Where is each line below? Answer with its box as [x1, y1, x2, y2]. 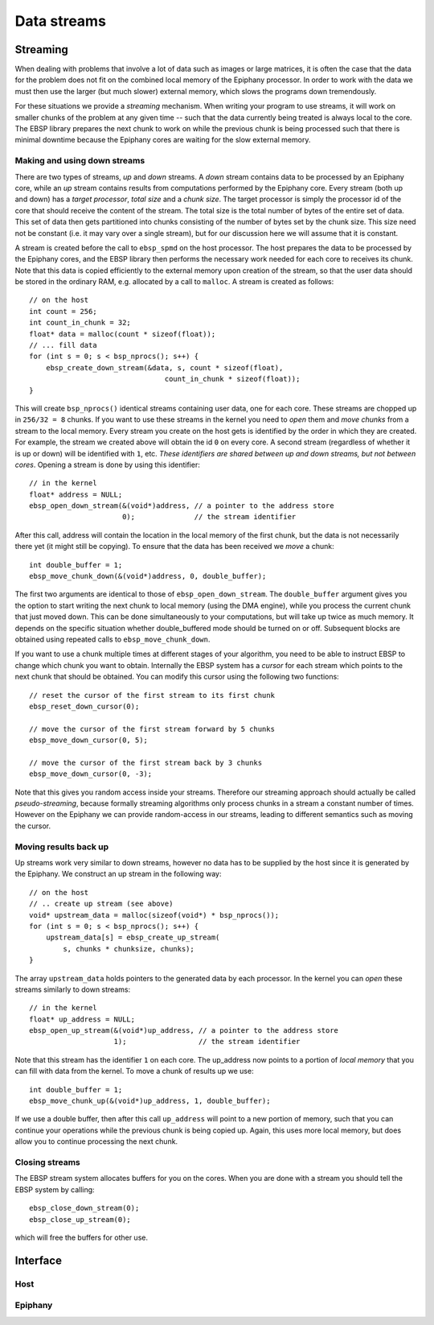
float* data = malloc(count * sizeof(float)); [29, 329, 216, 338]
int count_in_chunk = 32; [29, 318, 132, 328]
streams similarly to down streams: [14, 984, 131, 994]
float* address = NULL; [29, 489, 123, 499]
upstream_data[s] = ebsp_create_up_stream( [45, 933, 220, 942]
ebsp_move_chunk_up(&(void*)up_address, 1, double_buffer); [29, 1096, 271, 1106]
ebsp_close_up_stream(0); [29, 1215, 132, 1224]
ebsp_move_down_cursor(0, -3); [29, 770, 153, 778]
